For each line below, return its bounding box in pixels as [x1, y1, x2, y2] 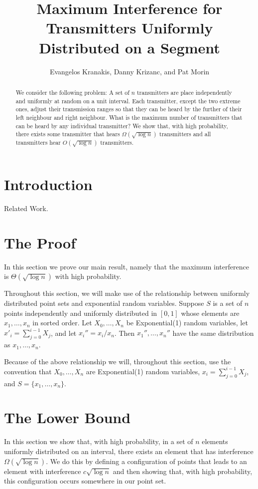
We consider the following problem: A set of [15, 88, 129, 96]
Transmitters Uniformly [46, 17, 213, 38]
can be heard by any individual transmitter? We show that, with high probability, [15, 121, 228, 130]
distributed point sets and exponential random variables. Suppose [4, 298, 204, 308]
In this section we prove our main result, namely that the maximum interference [4, 261, 249, 271]
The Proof [4, 232, 76, 252]
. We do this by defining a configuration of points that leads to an [46, 456, 247, 466]
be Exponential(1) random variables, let [126, 317, 248, 328]
